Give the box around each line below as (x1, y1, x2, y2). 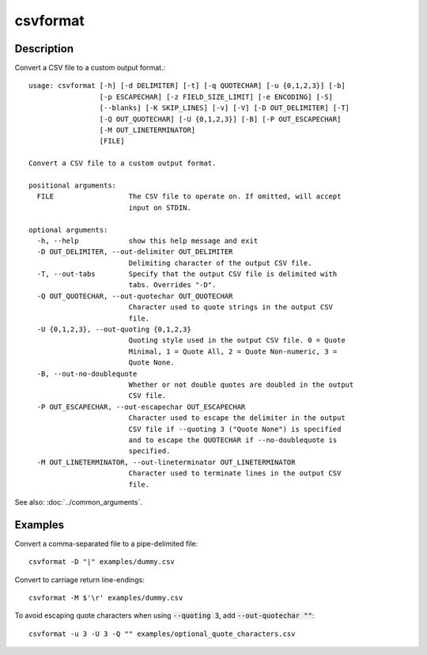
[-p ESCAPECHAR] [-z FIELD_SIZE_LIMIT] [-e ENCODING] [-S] (99, 92, 334, 101)
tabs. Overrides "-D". (128, 281, 217, 290)
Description (14, 42, 74, 55)
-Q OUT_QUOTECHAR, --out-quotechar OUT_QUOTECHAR (36, 291, 233, 301)
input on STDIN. (128, 203, 191, 212)
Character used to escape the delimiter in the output (128, 414, 346, 422)
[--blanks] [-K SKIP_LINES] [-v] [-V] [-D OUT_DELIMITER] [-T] (99, 104, 350, 112)
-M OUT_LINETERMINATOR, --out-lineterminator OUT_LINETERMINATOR (36, 457, 296, 467)
